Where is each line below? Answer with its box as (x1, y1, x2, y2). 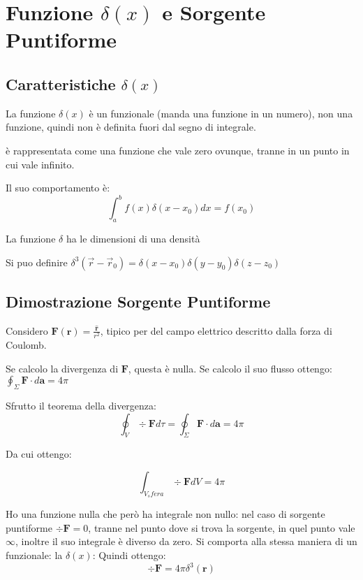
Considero (6, 323, 48, 338)
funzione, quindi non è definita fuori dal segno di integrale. (6, 119, 256, 134)
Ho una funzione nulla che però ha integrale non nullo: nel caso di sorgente (6, 507, 325, 521)
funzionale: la (6, 547, 63, 562)
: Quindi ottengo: (92, 547, 166, 562)
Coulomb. (6, 337, 47, 351)
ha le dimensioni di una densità (66, 231, 200, 246)
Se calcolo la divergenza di (6, 361, 119, 375)
